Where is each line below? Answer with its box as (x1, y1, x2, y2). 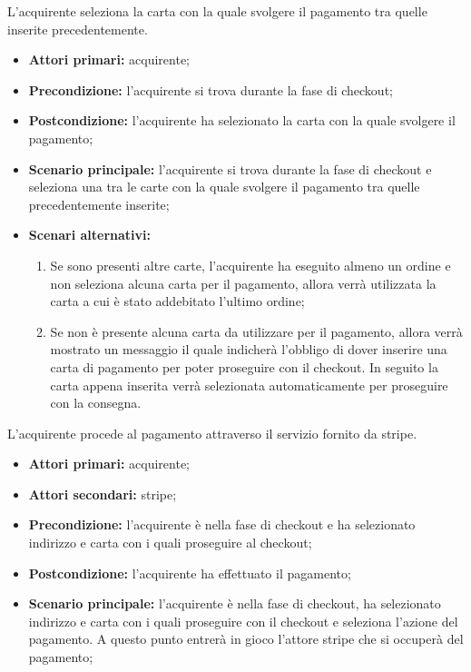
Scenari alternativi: (28, 225, 152, 244)
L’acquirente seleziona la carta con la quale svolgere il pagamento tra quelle (7, 2, 427, 20)
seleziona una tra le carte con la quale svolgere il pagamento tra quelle (28, 177, 420, 196)
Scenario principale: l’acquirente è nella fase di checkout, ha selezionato (28, 594, 441, 613)
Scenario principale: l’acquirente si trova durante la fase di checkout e (28, 159, 432, 178)
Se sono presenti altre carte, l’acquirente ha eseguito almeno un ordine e (50, 255, 451, 274)
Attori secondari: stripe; (28, 484, 177, 503)
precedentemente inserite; (28, 194, 170, 213)
